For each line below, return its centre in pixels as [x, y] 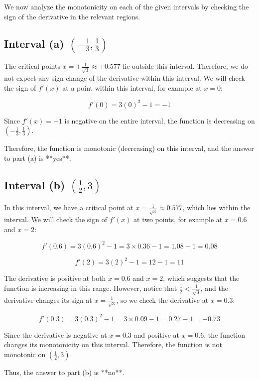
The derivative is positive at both [55, 278]
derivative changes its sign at [48, 300]
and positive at [156, 334]
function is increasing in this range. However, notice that [91, 288]
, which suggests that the [201, 278]
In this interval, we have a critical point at [69, 207]
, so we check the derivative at [162, 300]
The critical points [32, 66]
